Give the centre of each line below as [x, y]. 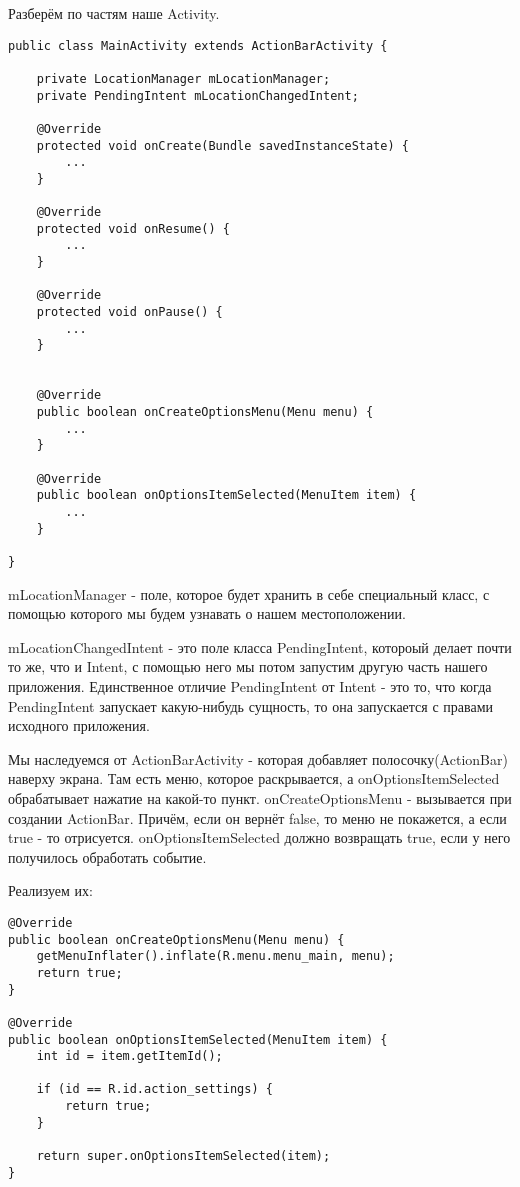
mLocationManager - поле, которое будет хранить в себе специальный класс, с [249, 593]
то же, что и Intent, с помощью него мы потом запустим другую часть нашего [248, 666]
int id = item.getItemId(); [129, 1056]
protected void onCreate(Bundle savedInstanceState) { [222, 145]
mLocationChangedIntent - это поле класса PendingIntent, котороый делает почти [260, 646]
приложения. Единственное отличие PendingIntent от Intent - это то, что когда [250, 685]
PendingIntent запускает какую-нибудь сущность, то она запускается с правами [251, 705]
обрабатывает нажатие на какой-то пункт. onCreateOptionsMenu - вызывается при [260, 797]
